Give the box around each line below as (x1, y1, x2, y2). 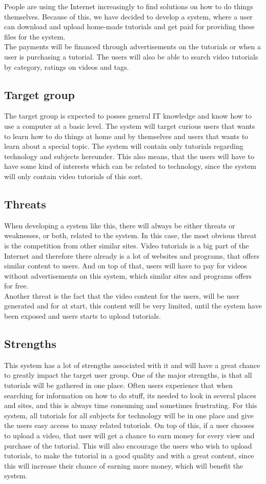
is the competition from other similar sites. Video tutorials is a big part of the (4, 240, 249, 250)
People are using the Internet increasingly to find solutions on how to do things (4, 1, 253, 11)
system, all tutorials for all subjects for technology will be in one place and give (4, 410, 254, 420)
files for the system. (4, 31, 66, 42)
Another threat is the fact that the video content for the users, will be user (4, 290, 239, 301)
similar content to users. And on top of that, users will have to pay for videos (4, 260, 247, 271)
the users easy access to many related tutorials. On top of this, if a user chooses (4, 420, 255, 431)
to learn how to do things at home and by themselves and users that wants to (4, 130, 249, 141)
